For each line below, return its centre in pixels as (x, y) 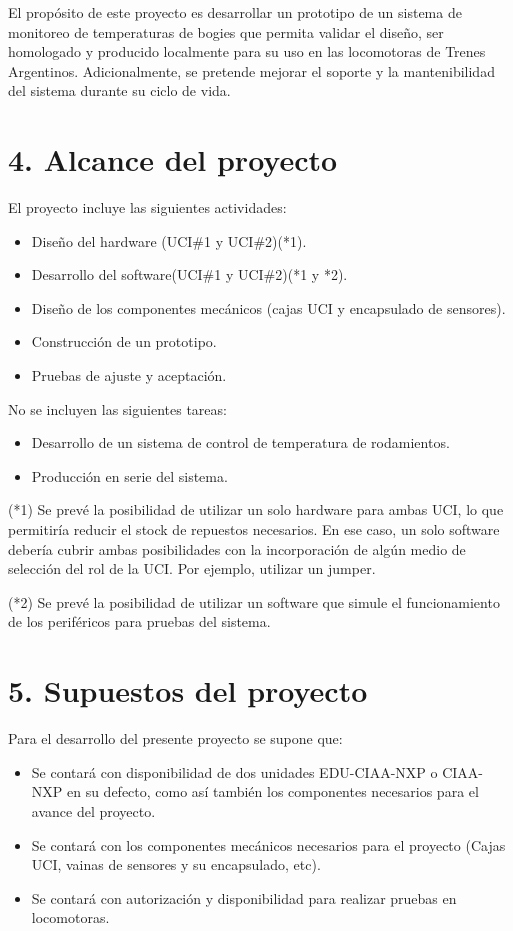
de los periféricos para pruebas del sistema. (139, 621)
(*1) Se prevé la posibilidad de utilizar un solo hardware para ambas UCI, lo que (256, 509)
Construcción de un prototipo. (124, 341)
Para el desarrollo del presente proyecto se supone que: (175, 738)
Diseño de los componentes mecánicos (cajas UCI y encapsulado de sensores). (268, 307)
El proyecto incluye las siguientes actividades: (147, 207)
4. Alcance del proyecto (173, 159)
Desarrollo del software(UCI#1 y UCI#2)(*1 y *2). (189, 274)
